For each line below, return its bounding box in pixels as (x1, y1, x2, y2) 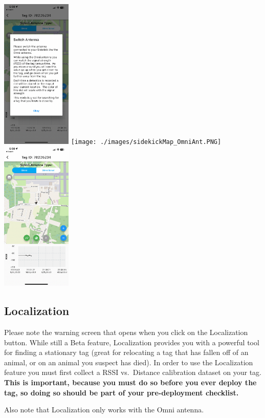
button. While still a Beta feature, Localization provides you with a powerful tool (4, 337, 259, 347)
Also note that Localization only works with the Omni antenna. (4, 404, 204, 415)
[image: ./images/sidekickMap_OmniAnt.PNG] (71, 138, 222, 145)
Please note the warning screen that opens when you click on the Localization (4, 326, 248, 337)
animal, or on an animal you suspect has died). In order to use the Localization (4, 357, 253, 367)
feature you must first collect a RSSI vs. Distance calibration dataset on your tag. (4, 367, 261, 378)
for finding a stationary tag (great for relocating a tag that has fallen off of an (4, 347, 249, 358)
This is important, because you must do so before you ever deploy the (4, 377, 257, 387)
